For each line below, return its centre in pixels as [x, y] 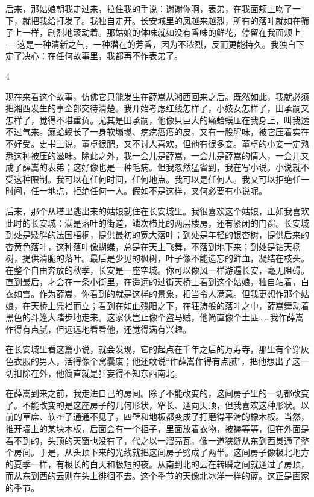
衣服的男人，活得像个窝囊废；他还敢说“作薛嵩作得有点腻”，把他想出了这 [157, 361]
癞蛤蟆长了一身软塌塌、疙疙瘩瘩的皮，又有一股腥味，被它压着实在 [178, 132]
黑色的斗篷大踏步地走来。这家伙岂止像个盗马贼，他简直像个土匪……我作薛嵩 [155, 317]
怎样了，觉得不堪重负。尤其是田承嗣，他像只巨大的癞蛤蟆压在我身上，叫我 [153, 120]
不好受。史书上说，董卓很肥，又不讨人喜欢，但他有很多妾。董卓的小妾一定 [153, 143]
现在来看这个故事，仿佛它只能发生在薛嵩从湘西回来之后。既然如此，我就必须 [157, 96]
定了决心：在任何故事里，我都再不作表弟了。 [94, 56]
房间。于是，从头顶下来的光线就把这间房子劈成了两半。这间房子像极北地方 [161, 452]
